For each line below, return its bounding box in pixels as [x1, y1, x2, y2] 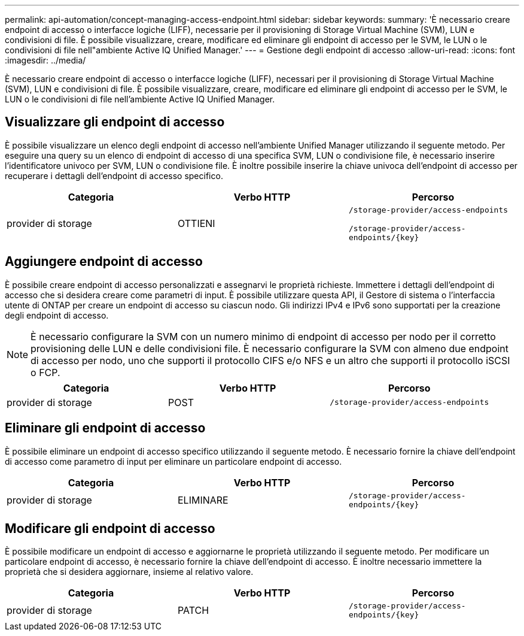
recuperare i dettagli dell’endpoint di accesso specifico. [5, 170, 223, 181]
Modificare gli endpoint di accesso [5, 520, 215, 536]
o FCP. [31, 366, 60, 378]
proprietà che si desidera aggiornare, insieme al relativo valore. [5, 567, 254, 577]
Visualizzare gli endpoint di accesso [5, 114, 225, 130]
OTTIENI [177, 217, 215, 230]
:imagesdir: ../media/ [5, 55, 86, 65]
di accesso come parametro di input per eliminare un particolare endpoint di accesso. [5, 456, 342, 467]
